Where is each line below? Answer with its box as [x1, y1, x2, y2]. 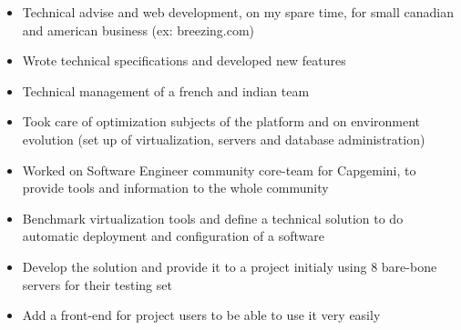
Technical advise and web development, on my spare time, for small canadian [22, 3, 454, 21]
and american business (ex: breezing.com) [22, 20, 255, 39]
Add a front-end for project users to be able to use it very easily [22, 305, 381, 325]
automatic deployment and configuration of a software [22, 226, 324, 245]
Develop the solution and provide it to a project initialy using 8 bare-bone [22, 256, 437, 275]
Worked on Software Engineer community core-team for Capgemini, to [22, 160, 416, 179]
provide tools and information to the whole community [22, 178, 329, 197]
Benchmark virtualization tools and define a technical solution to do [22, 208, 404, 227]
